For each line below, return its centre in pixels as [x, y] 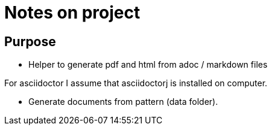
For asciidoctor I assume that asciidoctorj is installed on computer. [136, 83]
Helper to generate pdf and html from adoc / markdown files [148, 65]
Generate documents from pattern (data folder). [123, 102]
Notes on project [72, 13]
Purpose [30, 41]
